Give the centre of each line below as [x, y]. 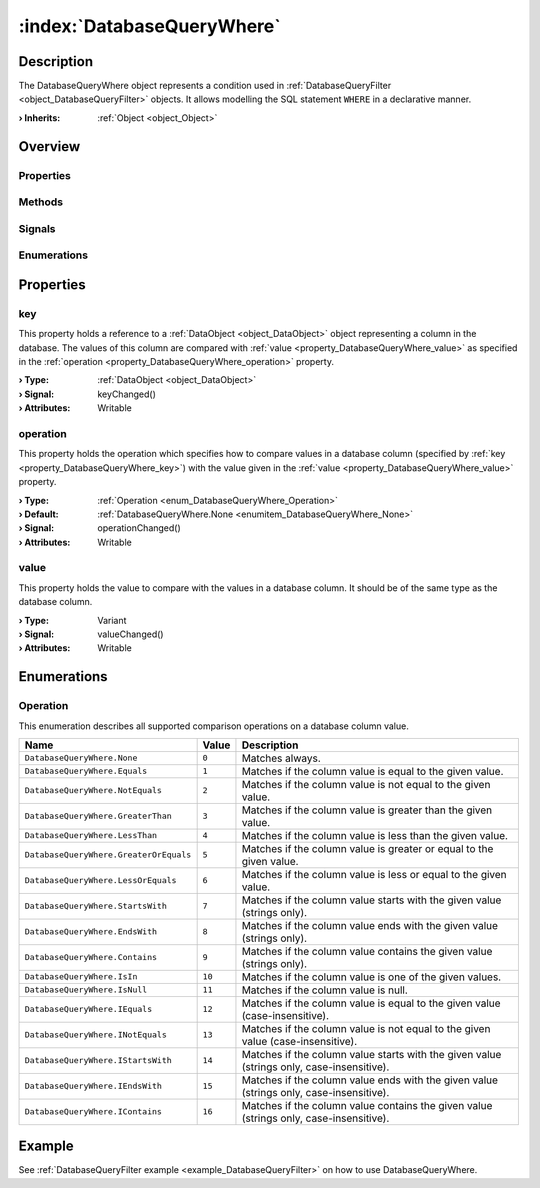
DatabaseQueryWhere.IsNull [86, 990]
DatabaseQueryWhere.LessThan [91, 835]
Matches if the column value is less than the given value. [375, 835]
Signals [37, 228]
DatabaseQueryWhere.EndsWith [91, 931]
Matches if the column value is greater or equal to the [367, 848]
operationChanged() [139, 528]
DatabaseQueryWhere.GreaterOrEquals [108, 855]
